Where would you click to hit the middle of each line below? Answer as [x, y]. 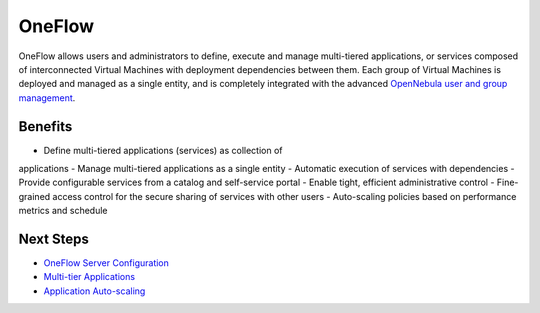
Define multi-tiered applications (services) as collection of [163, 150]
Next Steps [53, 239]
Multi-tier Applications [89, 277]
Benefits [45, 126]
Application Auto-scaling [94, 291]
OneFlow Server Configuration [106, 263]
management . [47, 97]
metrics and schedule [63, 211]
